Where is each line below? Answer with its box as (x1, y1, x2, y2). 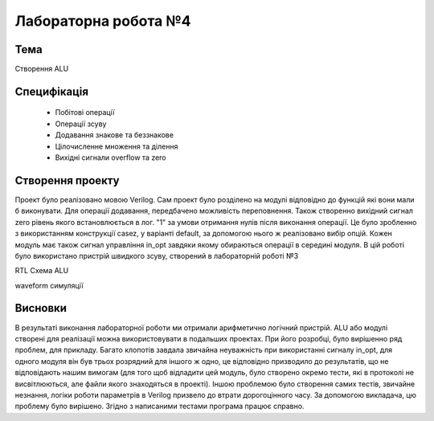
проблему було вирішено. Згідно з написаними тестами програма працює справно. (14, 402, 305, 411)
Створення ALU (14, 64, 69, 74)
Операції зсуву (55, 119, 107, 129)
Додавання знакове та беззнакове (55, 130, 174, 140)
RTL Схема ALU (14, 266, 69, 276)
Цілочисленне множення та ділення (55, 141, 178, 151)
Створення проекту (14, 174, 120, 187)
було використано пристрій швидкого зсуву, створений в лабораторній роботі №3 (14, 251, 299, 260)
